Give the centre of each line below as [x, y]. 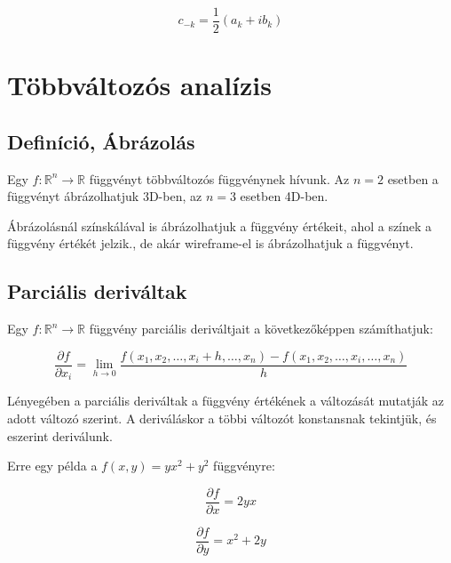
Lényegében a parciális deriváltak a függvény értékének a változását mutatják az [225, 401]
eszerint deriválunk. [60, 435]
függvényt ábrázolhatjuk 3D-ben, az [105, 196]
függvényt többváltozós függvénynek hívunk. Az [219, 178]
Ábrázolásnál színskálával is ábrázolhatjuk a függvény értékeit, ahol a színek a [220, 225]
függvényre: [244, 466]
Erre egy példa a [52, 466]
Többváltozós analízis [139, 85]
